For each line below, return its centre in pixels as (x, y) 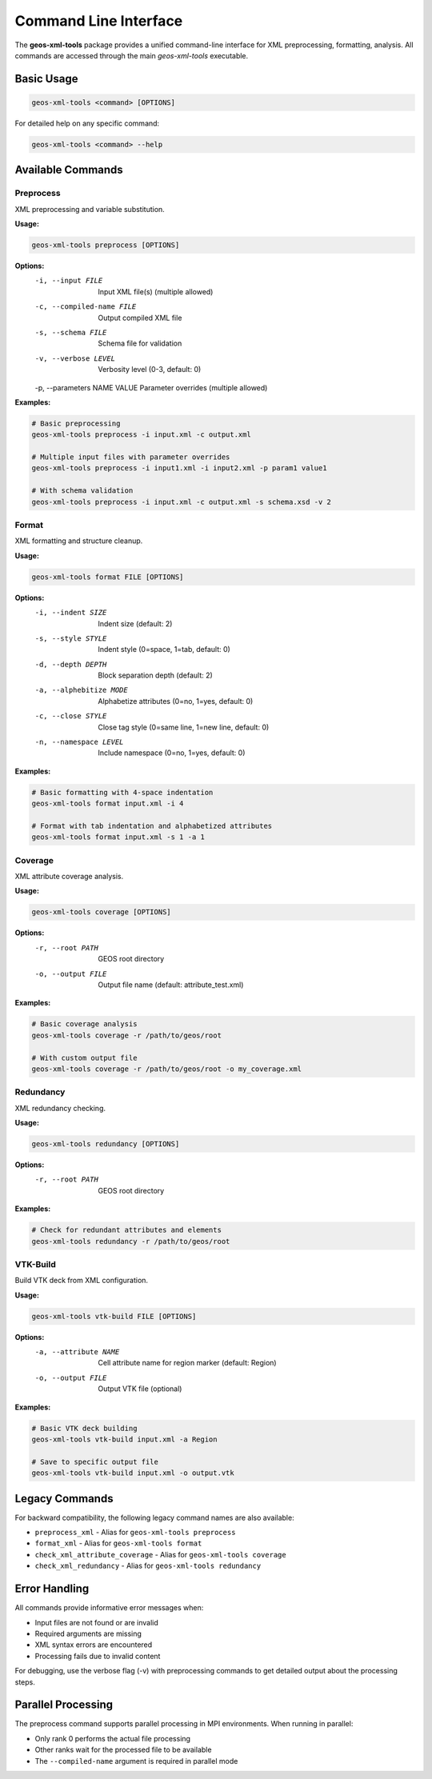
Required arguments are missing (88, 1633)
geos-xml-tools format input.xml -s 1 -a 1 (118, 837)
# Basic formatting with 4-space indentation (122, 792)
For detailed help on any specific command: (87, 123)
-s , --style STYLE (71, 638)
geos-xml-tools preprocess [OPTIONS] (106, 245)
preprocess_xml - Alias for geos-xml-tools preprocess (135, 1533)
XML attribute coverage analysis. (69, 877)
